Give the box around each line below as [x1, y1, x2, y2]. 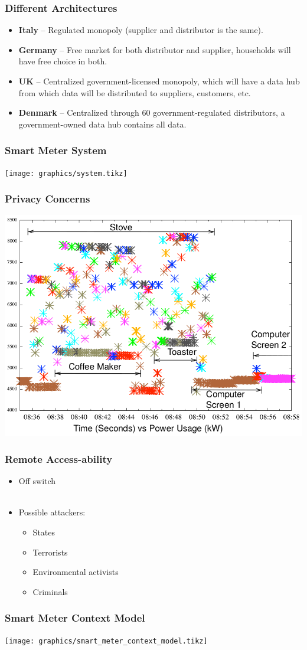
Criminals [32, 585, 68, 597]
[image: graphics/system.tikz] [5, 169, 128, 178]
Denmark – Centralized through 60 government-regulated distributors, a [18, 106, 285, 119]
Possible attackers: [18, 506, 86, 518]
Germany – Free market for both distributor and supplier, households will [18, 43, 291, 55]
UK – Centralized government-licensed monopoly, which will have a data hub [18, 75, 300, 87]
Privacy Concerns [5, 191, 90, 206]
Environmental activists [32, 566, 119, 578]
